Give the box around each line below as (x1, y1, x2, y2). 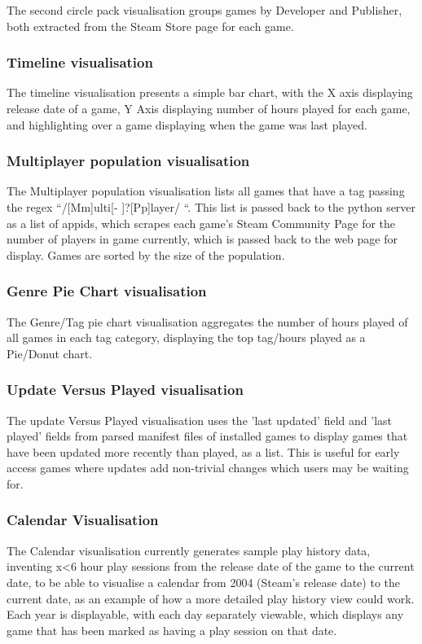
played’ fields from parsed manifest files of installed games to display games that (7, 427, 408, 445)
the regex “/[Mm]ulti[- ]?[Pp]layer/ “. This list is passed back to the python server (7, 199, 416, 215)
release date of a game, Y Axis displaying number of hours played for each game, (7, 100, 411, 116)
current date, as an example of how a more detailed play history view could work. (7, 589, 415, 607)
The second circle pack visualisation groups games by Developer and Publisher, (7, 2, 402, 18)
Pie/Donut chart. (7, 344, 93, 361)
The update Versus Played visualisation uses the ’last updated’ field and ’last (7, 411, 392, 428)
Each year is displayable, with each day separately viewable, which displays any (7, 606, 404, 623)
